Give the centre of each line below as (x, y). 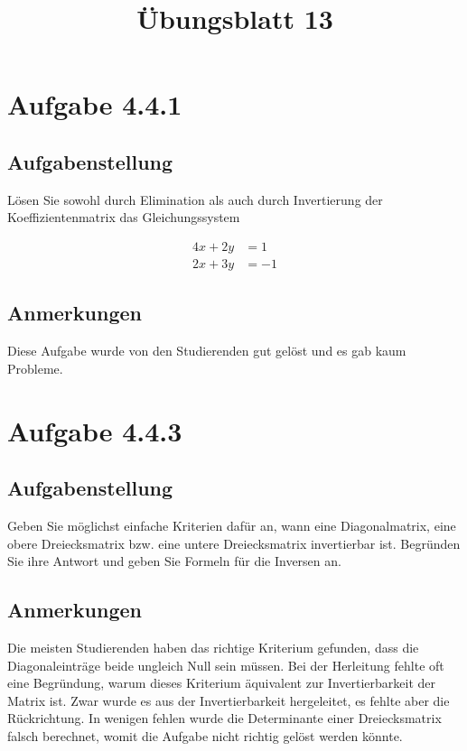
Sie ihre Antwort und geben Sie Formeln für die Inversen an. (174, 561)
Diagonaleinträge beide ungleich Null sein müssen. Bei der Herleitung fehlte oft (226, 665)
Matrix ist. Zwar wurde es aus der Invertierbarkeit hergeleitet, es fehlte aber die (229, 700)
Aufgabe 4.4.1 (95, 104)
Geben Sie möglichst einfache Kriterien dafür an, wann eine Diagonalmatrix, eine (232, 525)
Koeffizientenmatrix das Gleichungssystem (124, 217)
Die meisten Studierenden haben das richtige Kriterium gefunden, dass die (213, 647)
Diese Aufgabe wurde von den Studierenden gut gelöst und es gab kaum (207, 351)
